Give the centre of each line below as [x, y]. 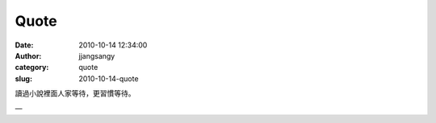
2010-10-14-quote [109, 78]
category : [32, 68]
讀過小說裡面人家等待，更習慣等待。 [75, 93]
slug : [23, 78]
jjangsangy [97, 55]
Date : [24, 45]
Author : [28, 55]
